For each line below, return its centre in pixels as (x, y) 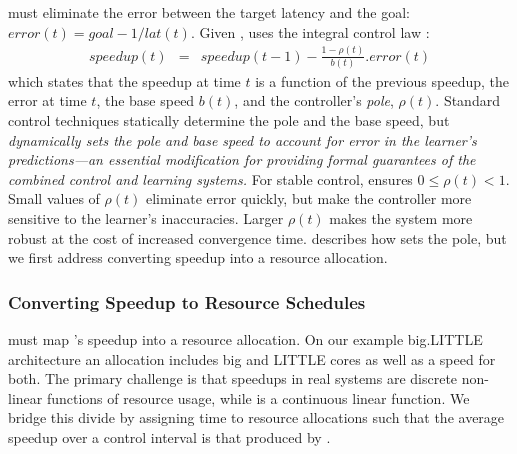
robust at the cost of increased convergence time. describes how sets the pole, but (257, 237)
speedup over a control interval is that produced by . (169, 436)
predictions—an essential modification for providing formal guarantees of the (242, 159)
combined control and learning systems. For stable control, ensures (210, 178)
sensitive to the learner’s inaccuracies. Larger (146, 218)
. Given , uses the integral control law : (310, 31)
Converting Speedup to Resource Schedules (187, 301)
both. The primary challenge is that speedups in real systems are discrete (233, 378)
